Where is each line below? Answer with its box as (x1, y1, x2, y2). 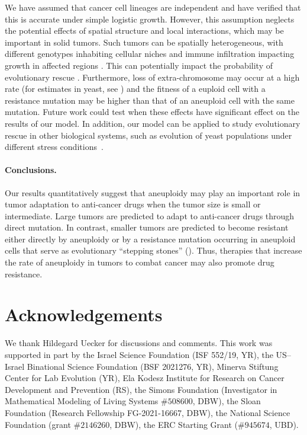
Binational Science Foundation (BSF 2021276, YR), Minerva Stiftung (27, 360, 279, 372)
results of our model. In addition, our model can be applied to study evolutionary (5, 117, 300, 129)
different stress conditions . (5, 140, 104, 153)
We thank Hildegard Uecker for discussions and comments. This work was (5, 337, 273, 349)
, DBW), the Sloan (192, 395, 261, 407)
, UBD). (269, 418, 299, 430)
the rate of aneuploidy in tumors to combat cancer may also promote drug (5, 256, 274, 268)
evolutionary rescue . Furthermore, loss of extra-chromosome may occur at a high (5, 71, 300, 83)
